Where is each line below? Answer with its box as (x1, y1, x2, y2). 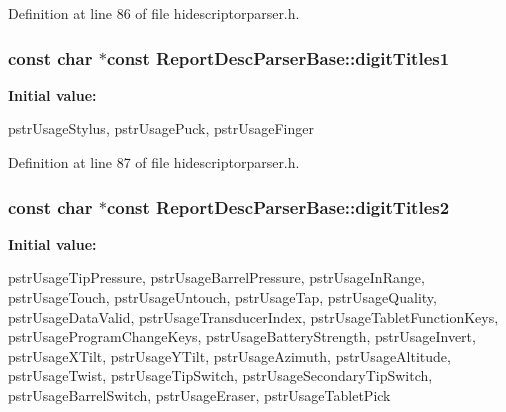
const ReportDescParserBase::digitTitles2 (106, 194, 450, 219)
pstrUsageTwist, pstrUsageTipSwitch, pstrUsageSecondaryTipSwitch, (8, 365, 433, 386)
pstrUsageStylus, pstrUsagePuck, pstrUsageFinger (8, 118, 314, 139)
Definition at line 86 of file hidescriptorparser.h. (8, 3, 300, 23)
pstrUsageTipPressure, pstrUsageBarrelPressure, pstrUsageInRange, (8, 267, 425, 288)
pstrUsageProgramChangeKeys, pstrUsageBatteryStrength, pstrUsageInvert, (8, 326, 476, 347)
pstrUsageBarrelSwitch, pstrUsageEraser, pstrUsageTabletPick (8, 384, 391, 405)
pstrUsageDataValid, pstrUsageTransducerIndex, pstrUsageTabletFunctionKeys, (8, 306, 499, 327)
